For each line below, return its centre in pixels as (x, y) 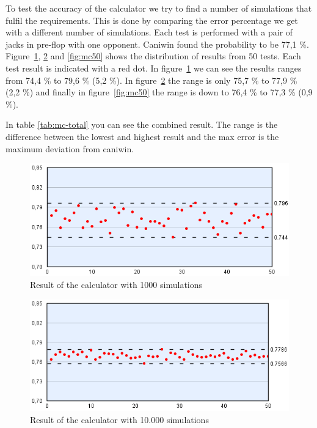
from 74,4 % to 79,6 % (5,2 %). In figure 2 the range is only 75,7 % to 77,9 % (151, 80)
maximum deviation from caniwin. (70, 148)
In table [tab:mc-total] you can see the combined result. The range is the (142, 124)
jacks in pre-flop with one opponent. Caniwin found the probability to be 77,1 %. (157, 44)
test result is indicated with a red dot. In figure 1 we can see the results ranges (154, 68)
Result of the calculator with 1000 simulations (116, 285)
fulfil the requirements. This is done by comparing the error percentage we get (152, 20)
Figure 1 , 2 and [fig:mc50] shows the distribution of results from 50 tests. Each (153, 56)
